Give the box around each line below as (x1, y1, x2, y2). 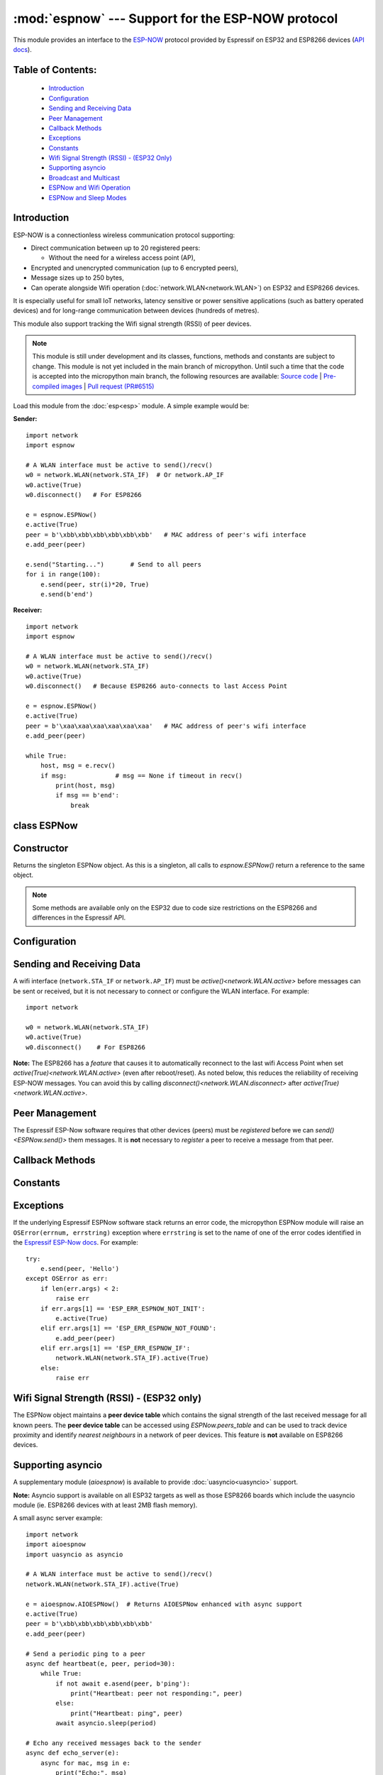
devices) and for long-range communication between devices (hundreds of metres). (13, 306, 260, 315)
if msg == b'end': (55, 792, 120, 799)
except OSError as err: (26, 1274, 109, 1283)
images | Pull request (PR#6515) (60, 382, 155, 390)
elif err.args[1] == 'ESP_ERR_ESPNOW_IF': (40, 1344, 191, 1353)
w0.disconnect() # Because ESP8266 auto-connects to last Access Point (26, 682, 288, 690)
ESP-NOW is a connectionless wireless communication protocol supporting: (13, 231, 235, 239)
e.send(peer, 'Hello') (40, 1265, 120, 1272)
